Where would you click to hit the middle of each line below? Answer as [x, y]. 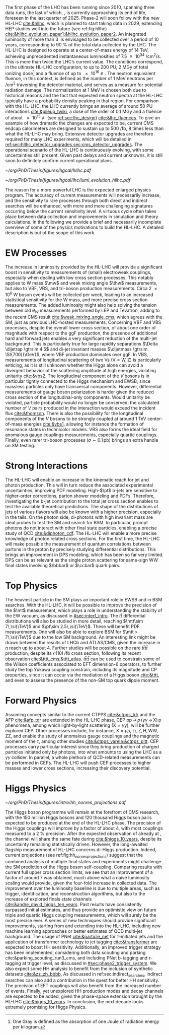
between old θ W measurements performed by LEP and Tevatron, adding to [82, 311]
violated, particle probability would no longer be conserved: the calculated [82, 403]
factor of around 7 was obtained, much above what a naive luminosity [77, 877]
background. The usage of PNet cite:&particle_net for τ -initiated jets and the [84, 936]
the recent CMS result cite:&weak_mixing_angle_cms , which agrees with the [84, 317]
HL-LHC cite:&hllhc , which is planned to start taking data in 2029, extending [84, 23]
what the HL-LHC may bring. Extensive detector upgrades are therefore [79, 133]
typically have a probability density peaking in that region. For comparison [82, 101]
